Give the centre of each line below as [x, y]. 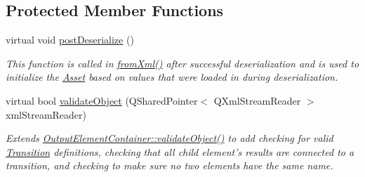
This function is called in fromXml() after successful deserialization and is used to [182, 63]
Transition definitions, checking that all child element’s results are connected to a [180, 151]
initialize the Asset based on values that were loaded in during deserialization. [172, 77]
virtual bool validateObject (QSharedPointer [102, 100]
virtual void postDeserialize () [70, 40]
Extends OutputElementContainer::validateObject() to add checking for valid [170, 138]
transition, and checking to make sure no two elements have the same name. [170, 165]
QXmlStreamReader [257, 100]
